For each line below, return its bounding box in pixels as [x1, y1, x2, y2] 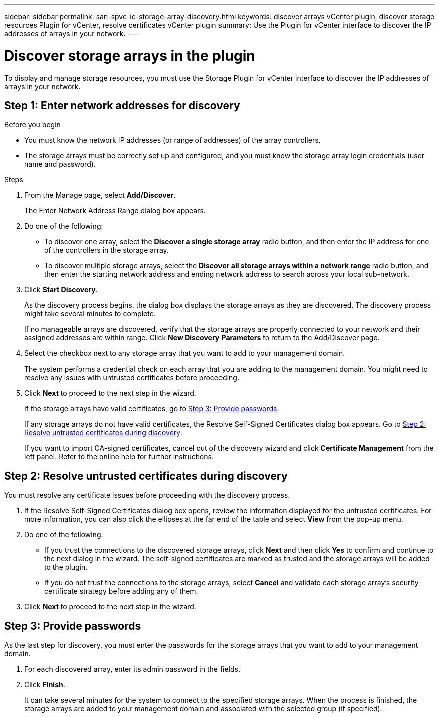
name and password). [24, 160, 96, 169]
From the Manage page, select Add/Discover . [24, 191, 176, 200]
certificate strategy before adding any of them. [44, 587, 198, 596]
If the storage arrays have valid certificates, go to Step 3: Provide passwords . [24, 404, 279, 413]
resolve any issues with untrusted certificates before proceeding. [24, 373, 239, 382]
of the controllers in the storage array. [44, 246, 169, 255]
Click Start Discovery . [24, 285, 98, 294]
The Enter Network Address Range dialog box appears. [24, 206, 206, 215]
